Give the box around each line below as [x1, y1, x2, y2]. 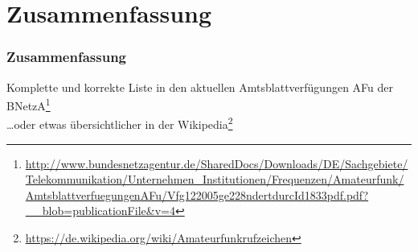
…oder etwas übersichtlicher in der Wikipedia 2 [6, 114, 233, 133]
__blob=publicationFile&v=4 [25, 202, 175, 219]
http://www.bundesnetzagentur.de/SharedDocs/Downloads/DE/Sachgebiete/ [25, 155, 408, 171]
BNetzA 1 [6, 95, 51, 114]
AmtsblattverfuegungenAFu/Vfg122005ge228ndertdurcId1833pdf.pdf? [25, 186, 369, 203]
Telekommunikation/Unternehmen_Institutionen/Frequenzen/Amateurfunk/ [25, 171, 404, 188]
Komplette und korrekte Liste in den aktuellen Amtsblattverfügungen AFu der [6, 78, 394, 95]
